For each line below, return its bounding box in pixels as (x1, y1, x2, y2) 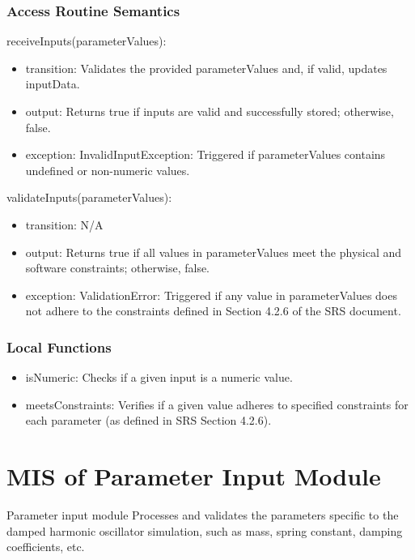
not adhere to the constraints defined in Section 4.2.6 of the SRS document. (25, 302, 401, 319)
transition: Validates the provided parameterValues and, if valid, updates (25, 59, 387, 76)
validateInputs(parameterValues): (6, 189, 172, 206)
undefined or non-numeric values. (25, 161, 190, 178)
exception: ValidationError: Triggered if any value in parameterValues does (25, 286, 397, 303)
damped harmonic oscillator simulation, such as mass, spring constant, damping (6, 522, 403, 539)
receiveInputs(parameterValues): (6, 32, 167, 49)
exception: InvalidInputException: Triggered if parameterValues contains (25, 146, 386, 163)
